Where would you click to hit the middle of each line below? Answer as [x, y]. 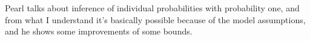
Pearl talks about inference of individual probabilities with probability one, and [152, 8]
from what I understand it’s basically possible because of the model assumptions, [155, 19]
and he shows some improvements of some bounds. [99, 31]
